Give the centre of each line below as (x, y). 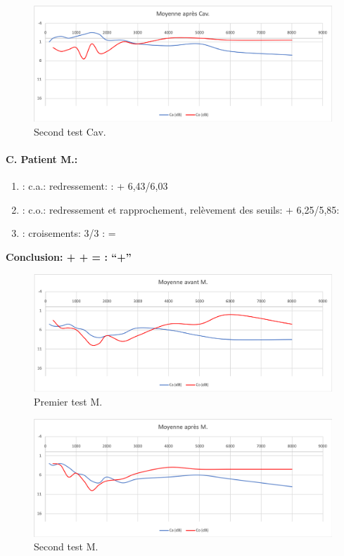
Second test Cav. (70, 131)
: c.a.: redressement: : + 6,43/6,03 (95, 186)
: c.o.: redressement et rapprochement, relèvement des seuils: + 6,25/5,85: (181, 209)
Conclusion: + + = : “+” (69, 256)
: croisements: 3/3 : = (69, 233)
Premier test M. (68, 401)
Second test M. (66, 547)
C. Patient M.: (42, 159)
